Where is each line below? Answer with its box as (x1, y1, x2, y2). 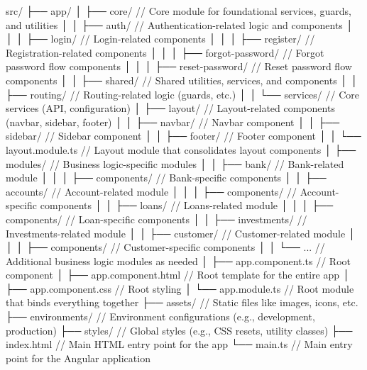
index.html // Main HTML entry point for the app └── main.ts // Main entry (6, 337, 353, 352)
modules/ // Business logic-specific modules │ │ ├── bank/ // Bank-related (6, 156, 344, 171)
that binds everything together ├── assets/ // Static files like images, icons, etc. (6, 295, 358, 310)
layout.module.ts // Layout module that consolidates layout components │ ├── (6, 142, 356, 157)
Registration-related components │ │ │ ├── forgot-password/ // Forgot (6, 45, 324, 60)
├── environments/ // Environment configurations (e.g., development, (6, 309, 315, 324)
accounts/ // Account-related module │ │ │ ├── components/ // (6, 184, 297, 198)
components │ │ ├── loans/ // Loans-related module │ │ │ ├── (40, 198, 334, 213)
